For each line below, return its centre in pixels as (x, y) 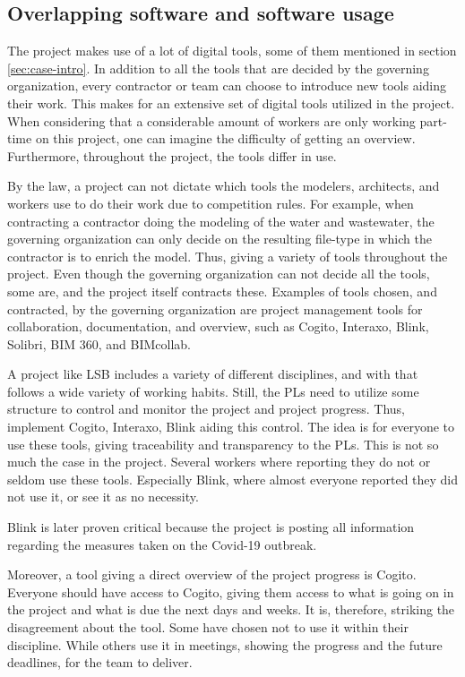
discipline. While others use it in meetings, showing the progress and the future (225, 644)
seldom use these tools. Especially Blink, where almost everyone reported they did (233, 479)
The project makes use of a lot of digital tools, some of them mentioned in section (232, 51)
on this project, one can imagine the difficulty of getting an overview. (225, 138)
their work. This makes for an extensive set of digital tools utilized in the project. (231, 103)
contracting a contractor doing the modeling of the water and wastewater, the (221, 221)
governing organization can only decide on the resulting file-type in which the (220, 239)
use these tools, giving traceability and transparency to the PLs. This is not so (223, 444)
